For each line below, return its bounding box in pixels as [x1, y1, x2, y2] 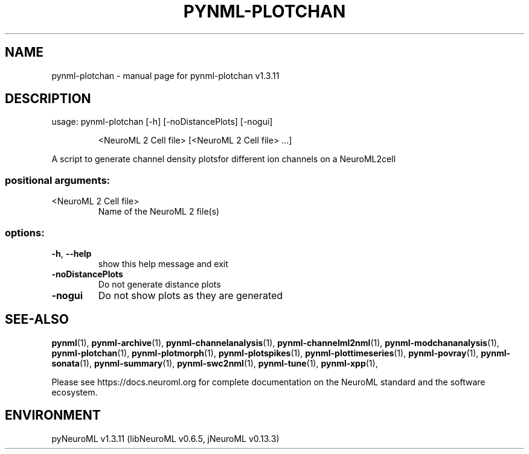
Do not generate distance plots [98, 279, 221, 289]
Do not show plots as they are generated [98, 289, 283, 301]
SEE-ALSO [5, 312, 69, 327]
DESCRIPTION [5, 91, 91, 107]
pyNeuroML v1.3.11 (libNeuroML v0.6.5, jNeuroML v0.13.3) [51, 433, 280, 444]
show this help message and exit [98, 258, 228, 269]
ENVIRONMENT [5, 408, 101, 423]
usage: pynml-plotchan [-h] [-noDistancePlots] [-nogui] [51, 116, 273, 127]
